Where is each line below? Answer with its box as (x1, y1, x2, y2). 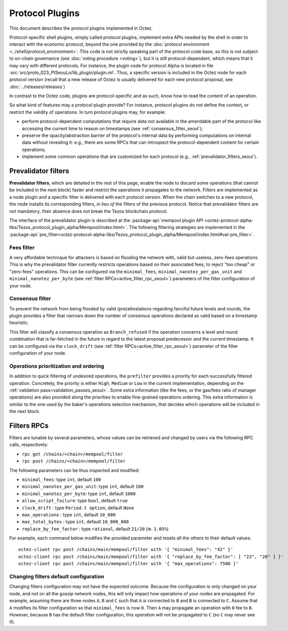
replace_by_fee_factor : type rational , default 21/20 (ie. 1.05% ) (22, 526, 169, 532)
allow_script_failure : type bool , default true (22, 498, 128, 504)
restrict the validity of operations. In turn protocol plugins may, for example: (9, 109, 166, 115)
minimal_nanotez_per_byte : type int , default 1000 (22, 491, 136, 497)
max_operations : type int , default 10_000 (22, 511, 116, 518)
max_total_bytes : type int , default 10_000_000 (22, 519, 129, 525)
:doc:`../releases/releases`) (9, 84, 65, 90)
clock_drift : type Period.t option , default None (22, 505, 134, 511)
